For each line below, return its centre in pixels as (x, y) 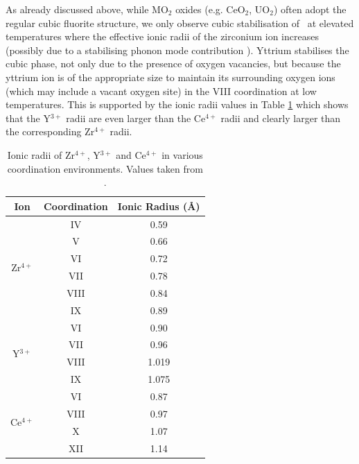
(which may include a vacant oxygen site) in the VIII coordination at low (161, 91)
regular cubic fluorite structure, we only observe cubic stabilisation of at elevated (180, 23)
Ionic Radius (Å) (159, 206)
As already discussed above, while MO (87, 9)
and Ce (131, 154)
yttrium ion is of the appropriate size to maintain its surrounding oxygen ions (170, 77)
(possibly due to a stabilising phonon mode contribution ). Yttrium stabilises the (177, 50)
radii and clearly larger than (281, 118)
